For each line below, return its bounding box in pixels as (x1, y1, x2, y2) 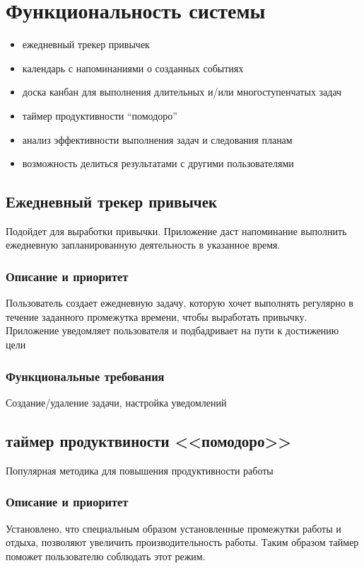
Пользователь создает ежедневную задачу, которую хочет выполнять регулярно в (6, 295, 353, 310)
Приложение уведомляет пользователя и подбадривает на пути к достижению (6, 323, 339, 338)
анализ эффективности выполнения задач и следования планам (22, 132, 293, 147)
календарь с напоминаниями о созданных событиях (22, 60, 244, 75)
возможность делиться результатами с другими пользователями (22, 156, 294, 171)
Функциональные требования (6, 367, 165, 385)
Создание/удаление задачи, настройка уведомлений (6, 394, 227, 409)
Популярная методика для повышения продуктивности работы (6, 462, 274, 477)
